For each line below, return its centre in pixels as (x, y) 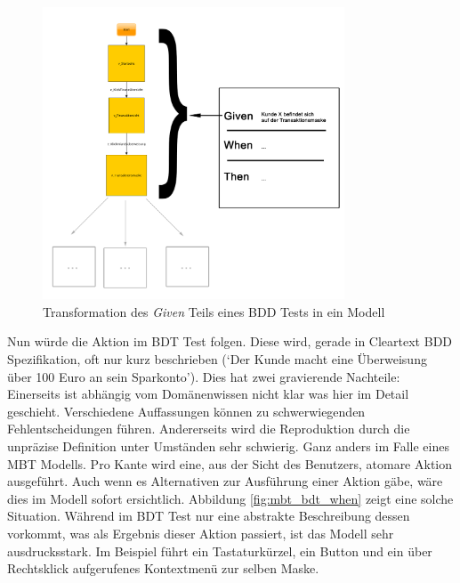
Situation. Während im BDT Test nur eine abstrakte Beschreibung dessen (209, 516)
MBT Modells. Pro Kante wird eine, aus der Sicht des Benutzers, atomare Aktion (230, 463)
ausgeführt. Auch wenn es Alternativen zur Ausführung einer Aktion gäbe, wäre (225, 481)
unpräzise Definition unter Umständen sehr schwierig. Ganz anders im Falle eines (228, 446)
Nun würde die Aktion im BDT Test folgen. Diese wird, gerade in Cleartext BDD (230, 341)
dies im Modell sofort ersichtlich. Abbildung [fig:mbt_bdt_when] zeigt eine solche (230, 498)
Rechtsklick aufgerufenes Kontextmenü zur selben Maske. (163, 568)
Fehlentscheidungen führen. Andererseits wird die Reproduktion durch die (209, 429)
